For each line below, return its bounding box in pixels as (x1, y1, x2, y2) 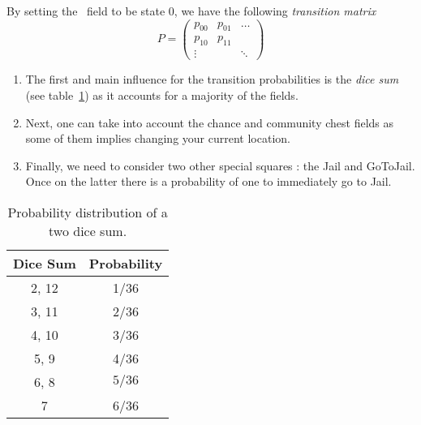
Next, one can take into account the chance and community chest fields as (25, 114, 394, 131)
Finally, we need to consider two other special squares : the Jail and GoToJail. (25, 157, 415, 174)
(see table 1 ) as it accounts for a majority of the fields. (25, 86, 299, 103)
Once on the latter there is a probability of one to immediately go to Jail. (25, 173, 392, 190)
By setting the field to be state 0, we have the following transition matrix (6, 2, 376, 19)
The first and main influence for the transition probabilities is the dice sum (25, 71, 399, 88)
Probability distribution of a (7, 202, 168, 221)
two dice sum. (49, 221, 127, 240)
